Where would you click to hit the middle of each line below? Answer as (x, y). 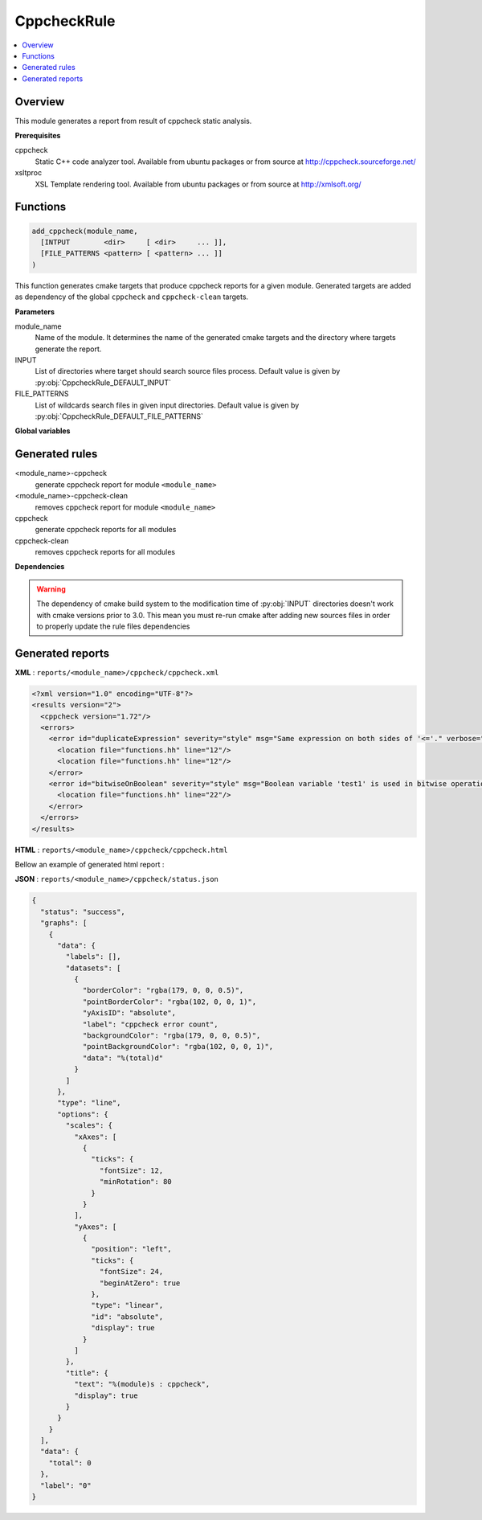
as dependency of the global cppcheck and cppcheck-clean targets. (132, 297)
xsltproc (29, 173)
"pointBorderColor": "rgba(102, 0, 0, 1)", (170, 1002)
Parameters (35, 311)
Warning (51, 589)
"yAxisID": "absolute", (129, 1013)
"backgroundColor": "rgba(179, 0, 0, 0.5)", (172, 1036)
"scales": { (89, 1126)
